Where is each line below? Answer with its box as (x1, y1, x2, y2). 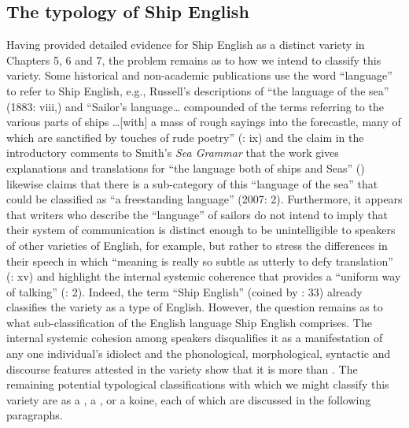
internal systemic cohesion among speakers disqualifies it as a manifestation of (6, 329, 383, 346)
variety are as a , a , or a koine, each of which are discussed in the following (6, 391, 371, 408)
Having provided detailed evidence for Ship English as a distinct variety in (6, 36, 365, 53)
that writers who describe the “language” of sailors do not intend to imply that (6, 206, 389, 222)
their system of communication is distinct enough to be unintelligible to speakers (6, 221, 396, 238)
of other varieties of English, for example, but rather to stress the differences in (6, 236, 388, 253)
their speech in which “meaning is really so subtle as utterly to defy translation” (6, 252, 393, 269)
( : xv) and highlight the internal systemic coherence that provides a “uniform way (6, 268, 401, 285)
